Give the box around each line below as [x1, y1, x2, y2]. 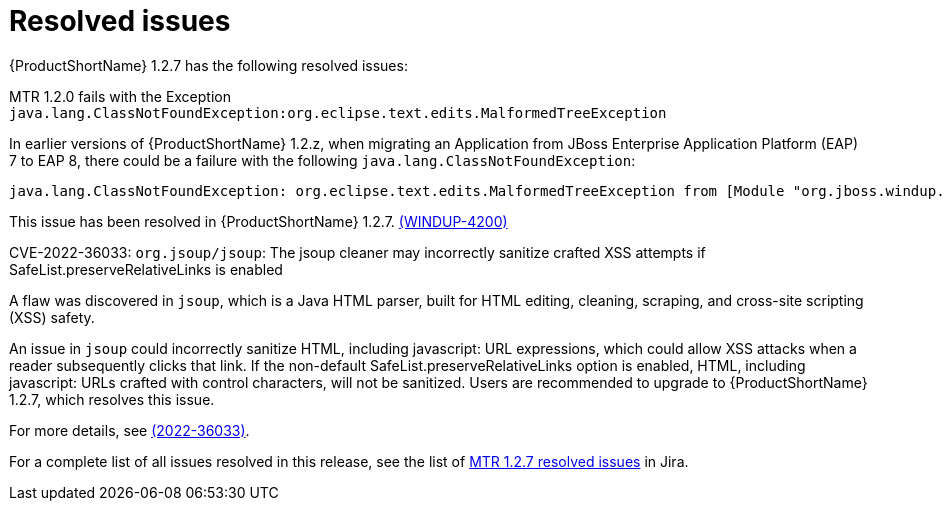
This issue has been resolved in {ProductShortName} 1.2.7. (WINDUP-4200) [9, 212, 508, 230]
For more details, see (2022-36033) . [9, 421, 250, 439]
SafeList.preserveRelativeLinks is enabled [9, 260, 283, 278]
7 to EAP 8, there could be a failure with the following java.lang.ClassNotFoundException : [9, 151, 636, 169]
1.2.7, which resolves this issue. [9, 390, 215, 408]
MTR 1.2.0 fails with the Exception [9, 87, 231, 105]
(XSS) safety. [9, 308, 95, 326]
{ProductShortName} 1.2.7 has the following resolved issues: [9, 56, 408, 74]
